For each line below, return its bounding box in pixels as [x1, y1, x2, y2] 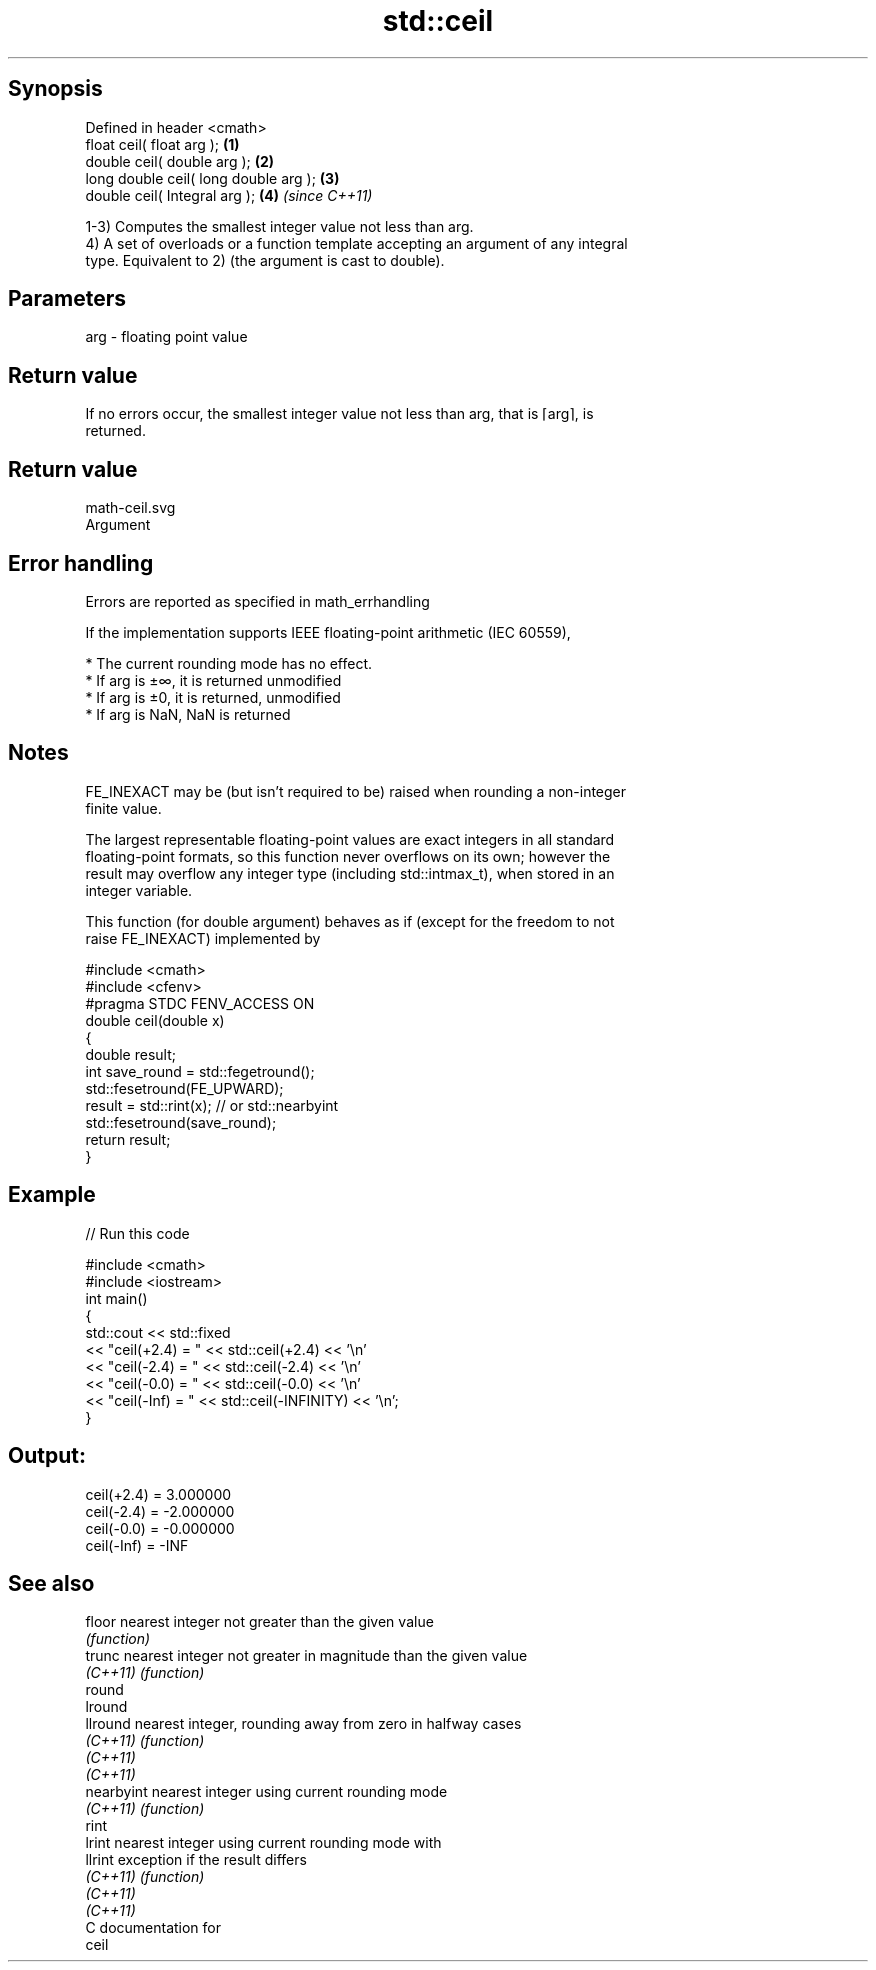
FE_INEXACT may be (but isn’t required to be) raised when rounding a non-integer [85, 782, 627, 800]
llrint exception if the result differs [85, 1851, 307, 1869]
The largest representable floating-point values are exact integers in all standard [85, 830, 615, 848]
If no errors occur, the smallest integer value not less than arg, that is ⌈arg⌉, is [85, 405, 594, 423]
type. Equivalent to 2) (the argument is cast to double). [85, 251, 445, 269]
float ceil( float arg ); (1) [85, 135, 240, 153]
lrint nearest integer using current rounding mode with [85, 1834, 442, 1852]
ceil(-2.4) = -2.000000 [85, 1502, 235, 1520]
